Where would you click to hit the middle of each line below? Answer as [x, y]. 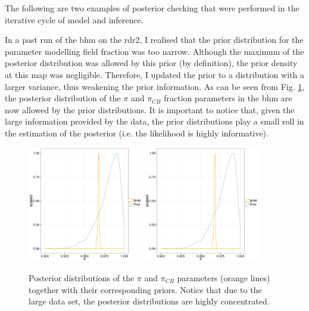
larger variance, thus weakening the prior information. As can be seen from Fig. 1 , [155, 86]
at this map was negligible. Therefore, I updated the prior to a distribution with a [154, 74]
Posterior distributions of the [82, 277]
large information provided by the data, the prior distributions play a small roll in [154, 121]
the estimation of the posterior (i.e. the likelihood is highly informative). [137, 133]
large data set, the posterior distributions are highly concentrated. [149, 301]
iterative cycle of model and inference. [74, 19]
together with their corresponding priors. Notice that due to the [145, 289]
